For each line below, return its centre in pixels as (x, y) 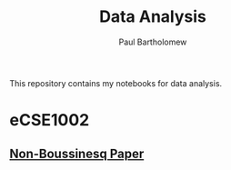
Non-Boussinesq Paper (77, 153)
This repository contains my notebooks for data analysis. (116, 83)
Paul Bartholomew (153, 42)
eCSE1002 (50, 120)
